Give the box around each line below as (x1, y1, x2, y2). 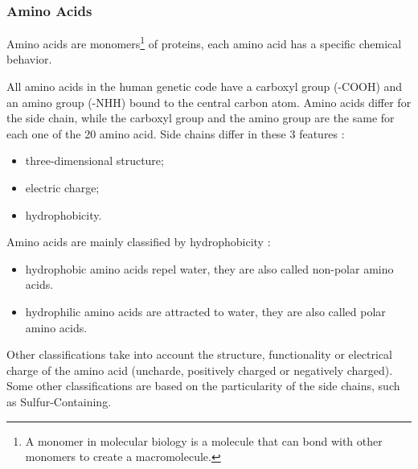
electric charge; (25, 179, 100, 196)
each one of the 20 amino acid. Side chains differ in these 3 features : (6, 125, 345, 142)
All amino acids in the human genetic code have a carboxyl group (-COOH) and (6, 78, 403, 95)
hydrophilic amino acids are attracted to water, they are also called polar (25, 303, 386, 319)
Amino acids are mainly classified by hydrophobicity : (6, 233, 271, 250)
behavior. (6, 51, 52, 68)
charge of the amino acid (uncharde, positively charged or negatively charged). (6, 361, 393, 378)
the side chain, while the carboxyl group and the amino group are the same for (6, 109, 395, 126)
